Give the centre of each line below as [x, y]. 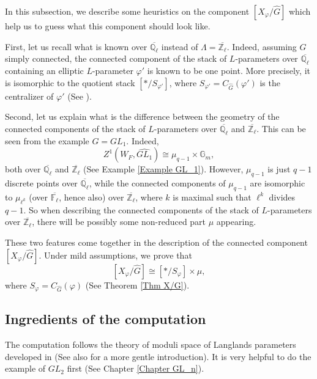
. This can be [281, 128]
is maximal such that [212, 197]
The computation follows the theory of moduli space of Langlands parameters [151, 344]
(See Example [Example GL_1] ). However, [163, 169]
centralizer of [29, 96]
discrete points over [41, 183]
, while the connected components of [157, 183]
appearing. [236, 222]
